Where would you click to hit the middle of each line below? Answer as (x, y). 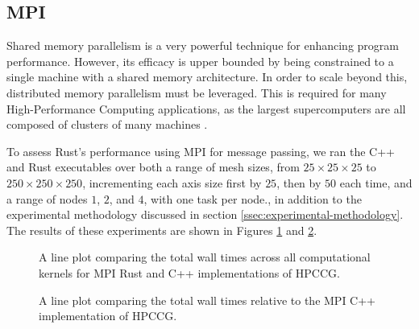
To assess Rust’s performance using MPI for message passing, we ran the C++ (201, 151)
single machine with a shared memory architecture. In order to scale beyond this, (207, 77)
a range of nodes (47, 198)
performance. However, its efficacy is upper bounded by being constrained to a (200, 61)
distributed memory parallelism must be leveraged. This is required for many (197, 92)
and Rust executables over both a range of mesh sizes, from (153, 167)
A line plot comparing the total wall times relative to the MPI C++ (207, 300)
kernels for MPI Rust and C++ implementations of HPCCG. (189, 272)
